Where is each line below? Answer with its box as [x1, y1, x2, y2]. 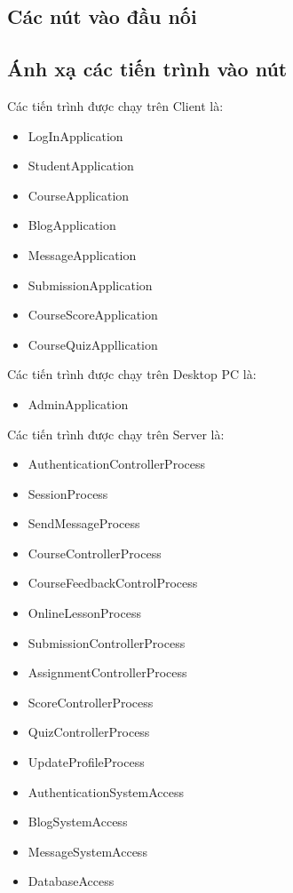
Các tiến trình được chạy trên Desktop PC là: [7, 365, 257, 383]
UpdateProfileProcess [28, 753, 145, 771]
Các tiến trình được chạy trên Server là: [7, 424, 225, 443]
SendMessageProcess [28, 514, 140, 533]
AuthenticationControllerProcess [28, 454, 206, 473]
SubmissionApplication [28, 275, 153, 294]
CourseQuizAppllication [28, 335, 158, 353]
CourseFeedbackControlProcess [28, 573, 198, 592]
